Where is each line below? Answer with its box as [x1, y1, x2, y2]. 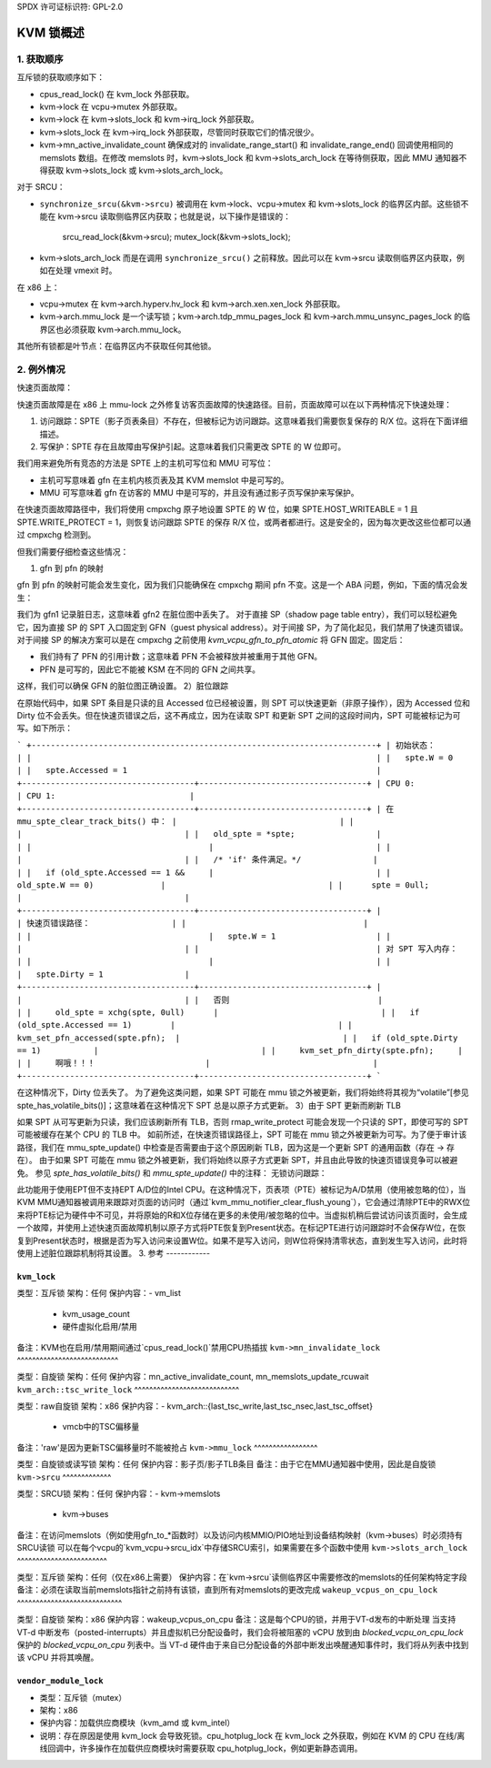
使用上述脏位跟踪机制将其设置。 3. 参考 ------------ [16, 1247, 211, 1259]
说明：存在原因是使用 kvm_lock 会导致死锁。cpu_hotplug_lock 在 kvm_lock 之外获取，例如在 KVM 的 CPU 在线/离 [39, 1730, 466, 1741]
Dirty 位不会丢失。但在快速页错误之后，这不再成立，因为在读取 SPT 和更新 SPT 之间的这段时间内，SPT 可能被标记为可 [16, 709, 461, 720]
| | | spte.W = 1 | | [16, 930, 391, 941]
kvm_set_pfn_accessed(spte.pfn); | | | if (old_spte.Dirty [16, 1032, 458, 1043]
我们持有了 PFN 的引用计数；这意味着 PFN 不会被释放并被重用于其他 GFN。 [39, 651, 323, 662]
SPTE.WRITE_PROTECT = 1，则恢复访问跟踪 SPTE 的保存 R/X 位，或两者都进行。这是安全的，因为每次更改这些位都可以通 [16, 517, 472, 527]
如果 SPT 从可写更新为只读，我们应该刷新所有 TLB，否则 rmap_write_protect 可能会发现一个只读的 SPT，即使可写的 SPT [16, 1117, 469, 1128]
